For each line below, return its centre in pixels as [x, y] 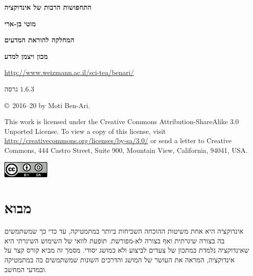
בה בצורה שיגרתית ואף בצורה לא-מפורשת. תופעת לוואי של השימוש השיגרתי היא [115, 240]
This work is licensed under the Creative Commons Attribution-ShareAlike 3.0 [122, 121]
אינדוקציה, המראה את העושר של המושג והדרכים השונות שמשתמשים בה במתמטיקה [120, 260]
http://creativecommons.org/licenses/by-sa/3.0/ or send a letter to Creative [118, 140]
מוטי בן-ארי [20, 23]
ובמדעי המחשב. [26, 269]
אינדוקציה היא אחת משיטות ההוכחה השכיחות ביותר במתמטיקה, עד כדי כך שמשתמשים [124, 231]
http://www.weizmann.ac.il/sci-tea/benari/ [69, 72]
